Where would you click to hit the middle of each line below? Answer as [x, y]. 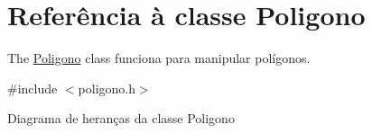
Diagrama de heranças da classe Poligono [121, 118]
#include [33, 88]
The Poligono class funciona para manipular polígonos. [159, 58]
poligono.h [107, 88]
